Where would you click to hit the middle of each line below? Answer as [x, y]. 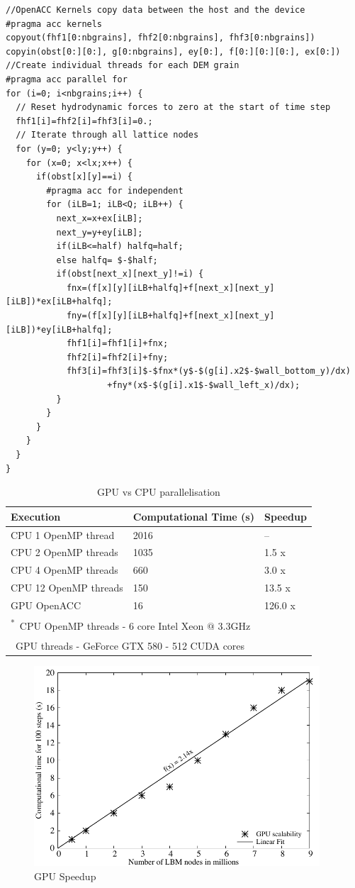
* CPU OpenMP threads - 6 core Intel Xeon [107, 624]
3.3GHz [234, 625]
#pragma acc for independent [115, 190]
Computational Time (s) [193, 516]
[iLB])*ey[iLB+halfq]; [59, 329]
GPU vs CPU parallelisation [159, 492]
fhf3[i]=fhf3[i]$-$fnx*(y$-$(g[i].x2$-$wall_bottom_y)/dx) [208, 371]
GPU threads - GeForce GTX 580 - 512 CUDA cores [130, 645]
